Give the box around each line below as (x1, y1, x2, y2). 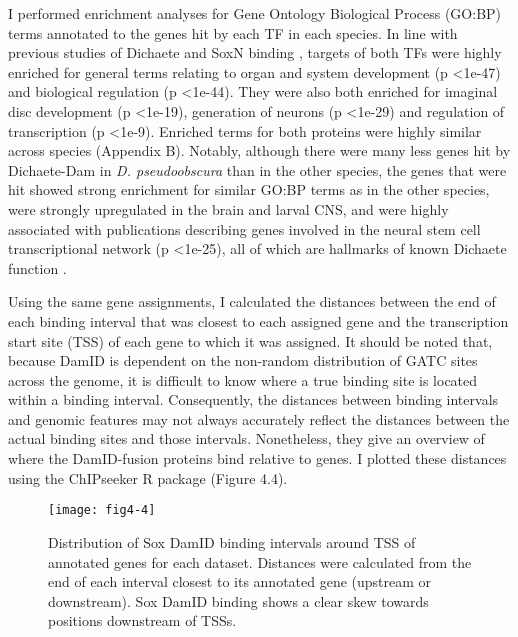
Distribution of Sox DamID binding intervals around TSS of (48, 531, 416, 552)
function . (8, 257, 67, 278)
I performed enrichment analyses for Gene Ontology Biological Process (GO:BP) (8, 3, 502, 23)
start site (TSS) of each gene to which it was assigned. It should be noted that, (8, 330, 493, 351)
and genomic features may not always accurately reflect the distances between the (8, 408, 510, 429)
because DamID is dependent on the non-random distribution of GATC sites (8, 350, 478, 371)
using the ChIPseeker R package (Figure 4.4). (8, 467, 288, 488)
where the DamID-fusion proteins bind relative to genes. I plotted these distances (8, 448, 507, 469)
